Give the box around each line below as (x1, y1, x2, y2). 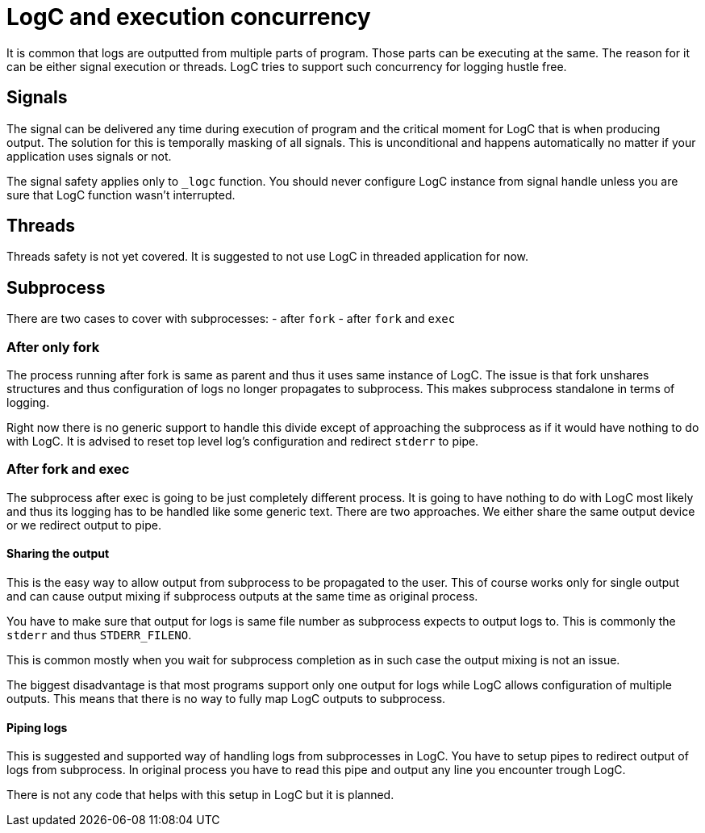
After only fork (6, 338, 100, 355)
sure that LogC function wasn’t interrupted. (6, 187, 236, 202)
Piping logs (6, 720, 68, 735)
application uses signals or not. (6, 149, 172, 163)
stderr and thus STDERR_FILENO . (6, 628, 192, 642)
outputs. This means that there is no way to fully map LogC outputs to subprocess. (6, 692, 446, 705)
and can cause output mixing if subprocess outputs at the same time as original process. (6, 589, 478, 603)
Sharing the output (6, 546, 110, 561)
